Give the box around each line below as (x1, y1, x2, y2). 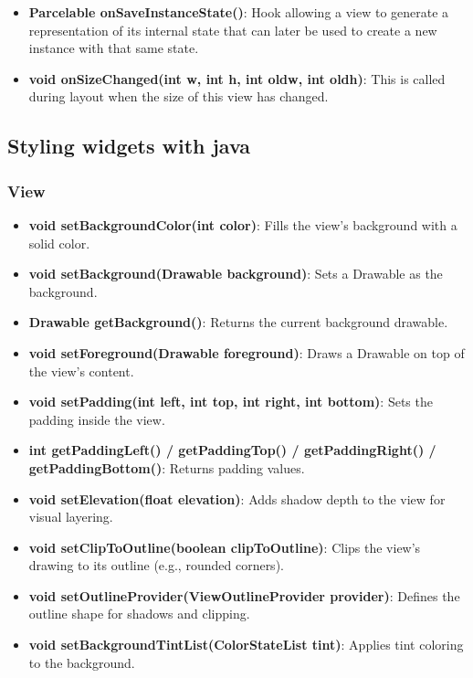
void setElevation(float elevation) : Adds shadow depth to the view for (28, 489, 446, 508)
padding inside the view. (28, 409, 165, 429)
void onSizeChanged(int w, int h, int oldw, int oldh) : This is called (28, 69, 446, 88)
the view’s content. (28, 361, 134, 380)
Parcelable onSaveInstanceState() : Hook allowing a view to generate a (28, 3, 449, 21)
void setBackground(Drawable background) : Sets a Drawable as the (28, 264, 443, 283)
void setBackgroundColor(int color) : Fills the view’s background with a (28, 215, 457, 234)
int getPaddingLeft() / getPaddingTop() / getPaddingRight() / (28, 440, 436, 460)
